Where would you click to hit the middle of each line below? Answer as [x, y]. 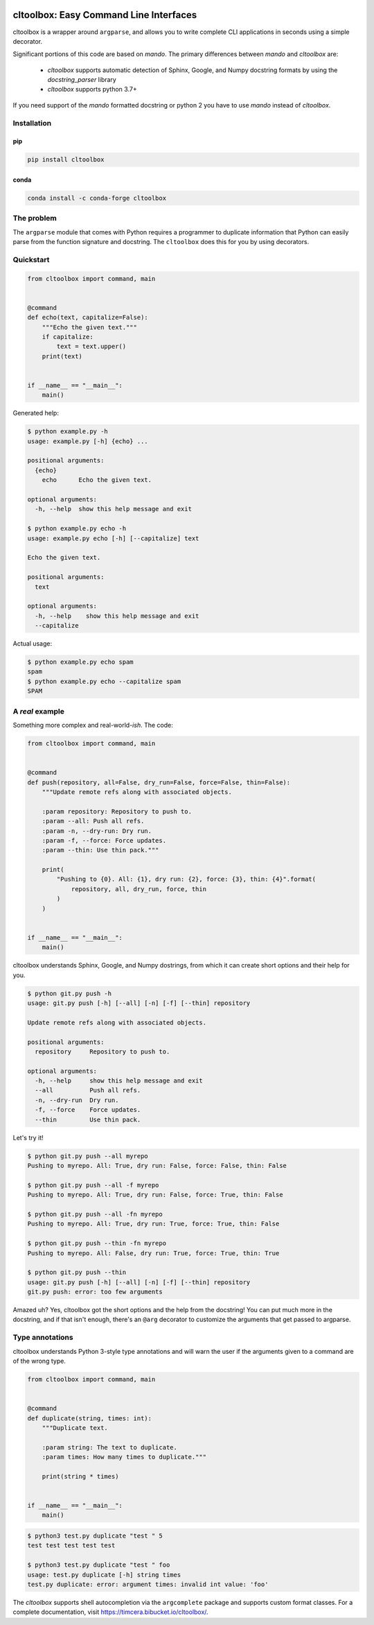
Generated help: [36, 413]
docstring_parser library [82, 80]
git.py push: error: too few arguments [95, 1292]
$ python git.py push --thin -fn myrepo [97, 1244]
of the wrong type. [39, 1361]
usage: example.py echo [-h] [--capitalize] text [113, 538]
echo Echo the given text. [97, 480]
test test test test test [71, 1546]
